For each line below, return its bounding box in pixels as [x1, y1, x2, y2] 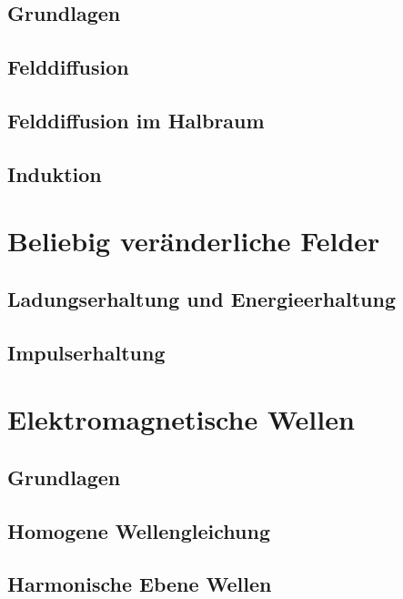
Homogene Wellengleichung [7, 516, 271, 544]
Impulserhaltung [7, 338, 166, 366]
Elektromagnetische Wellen [7, 401, 355, 438]
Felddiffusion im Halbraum [7, 106, 265, 134]
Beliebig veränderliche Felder [7, 222, 380, 259]
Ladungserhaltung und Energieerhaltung [7, 284, 396, 312]
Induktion [7, 159, 102, 188]
